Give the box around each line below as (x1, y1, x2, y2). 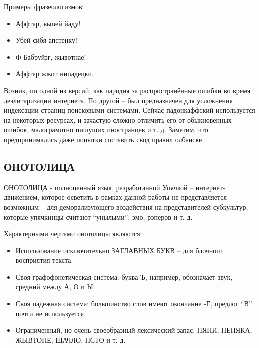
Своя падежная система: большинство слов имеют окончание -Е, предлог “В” (15, 298, 252, 309)
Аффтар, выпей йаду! (15, 18, 81, 28)
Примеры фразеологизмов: (4, 1, 84, 11)
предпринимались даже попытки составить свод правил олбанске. (4, 134, 204, 144)
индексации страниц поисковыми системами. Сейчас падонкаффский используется (4, 105, 255, 115)
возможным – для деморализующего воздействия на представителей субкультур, (4, 201, 248, 212)
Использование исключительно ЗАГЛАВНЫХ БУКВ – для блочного (15, 245, 223, 255)
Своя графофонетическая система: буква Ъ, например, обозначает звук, (15, 271, 233, 282)
